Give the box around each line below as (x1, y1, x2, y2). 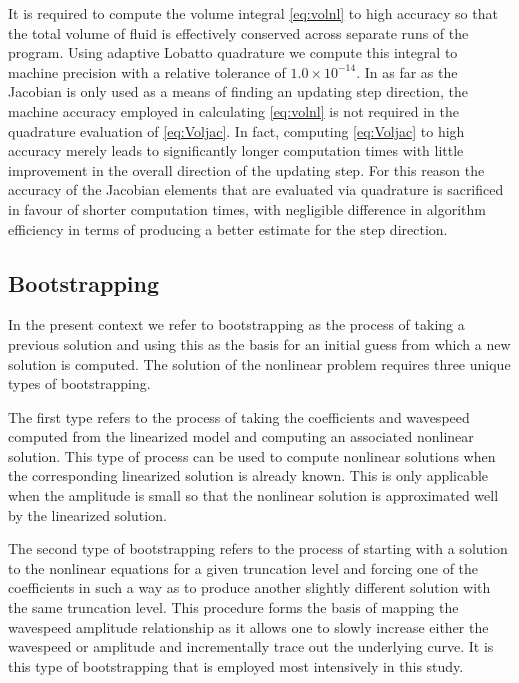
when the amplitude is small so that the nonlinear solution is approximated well (8, 485, 499, 506)
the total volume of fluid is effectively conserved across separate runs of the (8, 22, 469, 43)
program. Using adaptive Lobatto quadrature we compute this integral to (8, 42, 458, 63)
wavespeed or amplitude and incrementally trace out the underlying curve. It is (8, 636, 494, 657)
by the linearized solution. (8, 504, 167, 525)
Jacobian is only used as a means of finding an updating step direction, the (8, 81, 468, 102)
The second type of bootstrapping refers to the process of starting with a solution (8, 538, 508, 559)
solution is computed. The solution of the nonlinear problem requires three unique (8, 353, 511, 374)
